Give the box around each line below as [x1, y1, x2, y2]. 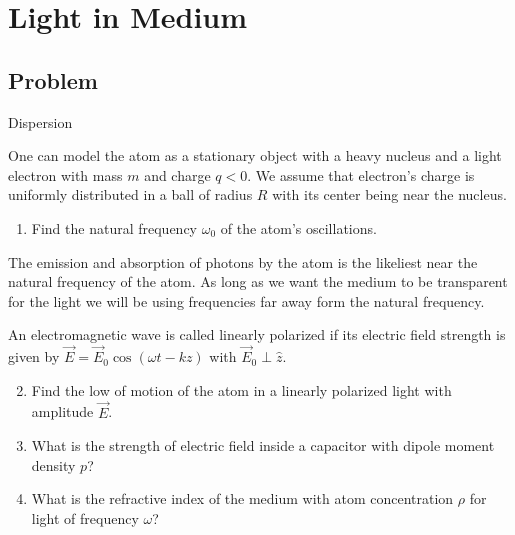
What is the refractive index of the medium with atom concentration [31, 488, 454, 509]
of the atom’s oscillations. [220, 217, 377, 238]
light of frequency [31, 507, 139, 528]
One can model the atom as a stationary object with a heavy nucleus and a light [8, 145, 502, 166]
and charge [144, 164, 211, 185]
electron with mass [8, 164, 123, 185]
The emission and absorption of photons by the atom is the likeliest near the [8, 251, 478, 272]
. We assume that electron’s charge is [247, 164, 475, 185]
